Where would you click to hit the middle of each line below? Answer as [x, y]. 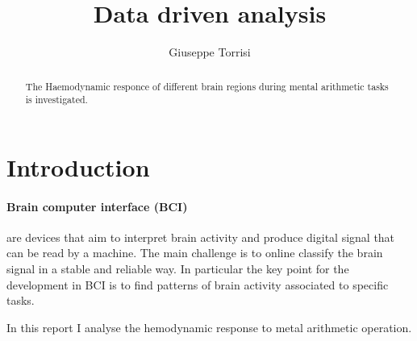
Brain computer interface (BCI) [97, 206]
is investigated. [56, 100]
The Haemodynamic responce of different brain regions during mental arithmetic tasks [207, 86]
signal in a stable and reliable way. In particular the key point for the [178, 268]
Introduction [78, 166]
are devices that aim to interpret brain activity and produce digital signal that [201, 237]
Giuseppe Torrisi [210, 52]
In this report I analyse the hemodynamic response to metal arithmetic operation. [209, 327]
